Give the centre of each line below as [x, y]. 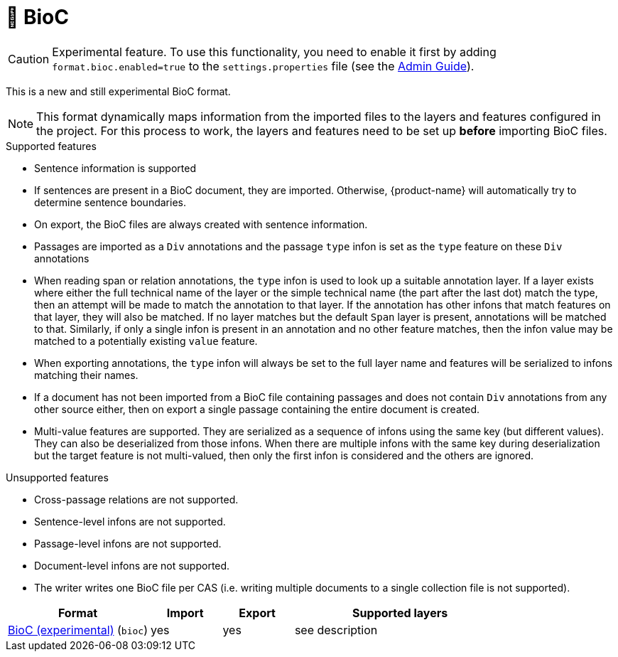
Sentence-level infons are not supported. [130, 521]
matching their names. [86, 375]
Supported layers [400, 613]
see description [336, 630]
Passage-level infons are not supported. [128, 543]
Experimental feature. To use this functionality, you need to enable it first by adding [274, 52]
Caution [29, 59]
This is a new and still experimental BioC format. [118, 91]
